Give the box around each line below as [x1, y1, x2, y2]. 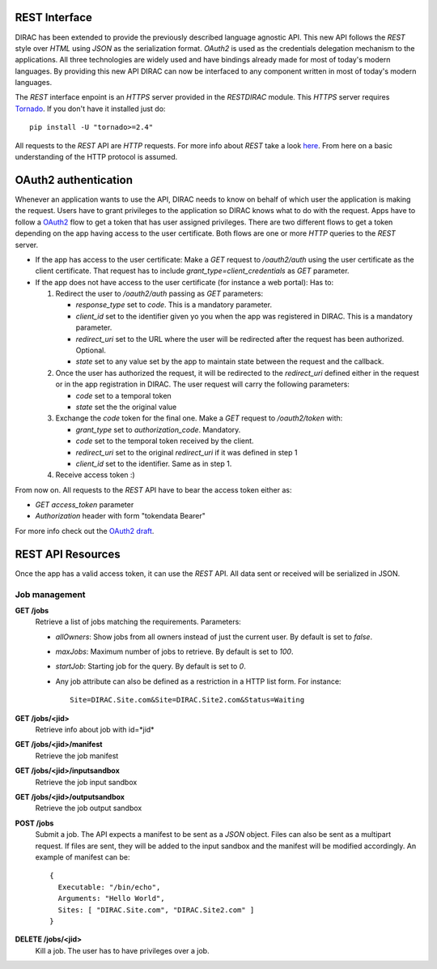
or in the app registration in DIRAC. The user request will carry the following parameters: [55, 379, 350, 389]
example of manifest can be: [35, 852, 130, 862]
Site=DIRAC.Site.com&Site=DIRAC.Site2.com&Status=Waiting [70, 695, 305, 705]
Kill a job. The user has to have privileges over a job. [35, 946, 210, 955]
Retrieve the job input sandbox [35, 777, 138, 787]
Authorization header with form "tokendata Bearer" [35, 511, 206, 521]
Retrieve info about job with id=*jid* [35, 725, 155, 735]
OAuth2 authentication [15, 173, 134, 186]
